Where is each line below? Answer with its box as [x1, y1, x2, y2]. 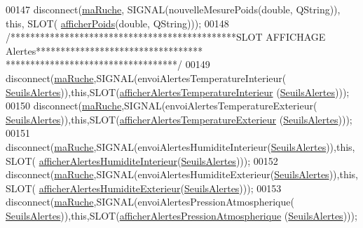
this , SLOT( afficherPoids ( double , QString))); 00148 [6, 15, 229, 30]
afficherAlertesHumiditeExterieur [39, 180, 181, 195]
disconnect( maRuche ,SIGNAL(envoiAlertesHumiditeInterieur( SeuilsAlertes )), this [6, 139, 352, 154]
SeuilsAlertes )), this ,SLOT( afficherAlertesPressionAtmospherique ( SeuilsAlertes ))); [6, 208, 357, 222]
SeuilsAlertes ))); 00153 [184, 180, 282, 195]
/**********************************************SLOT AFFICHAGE [6, 29, 326, 44]
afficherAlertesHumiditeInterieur [39, 153, 178, 168]
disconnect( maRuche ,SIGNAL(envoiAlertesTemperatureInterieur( [6, 70, 287, 85]
